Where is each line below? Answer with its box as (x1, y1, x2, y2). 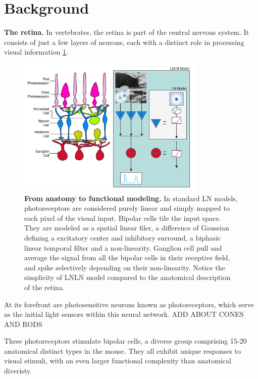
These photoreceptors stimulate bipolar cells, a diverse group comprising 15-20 (4, 336, 247, 346)
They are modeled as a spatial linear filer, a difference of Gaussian (24, 222, 229, 233)
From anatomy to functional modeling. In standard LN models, (24, 193, 238, 203)
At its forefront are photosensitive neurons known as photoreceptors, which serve (4, 299, 254, 309)
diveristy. (4, 365, 32, 376)
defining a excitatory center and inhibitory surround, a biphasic (24, 232, 221, 243)
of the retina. (24, 281, 65, 292)
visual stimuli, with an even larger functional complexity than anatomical (4, 355, 231, 366)
